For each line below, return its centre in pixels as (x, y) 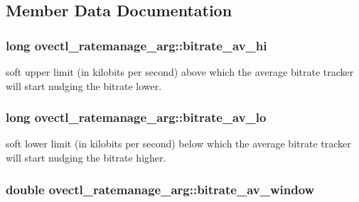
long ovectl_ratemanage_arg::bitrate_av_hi (136, 45)
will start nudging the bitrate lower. (84, 85)
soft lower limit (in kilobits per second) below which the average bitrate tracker (178, 144)
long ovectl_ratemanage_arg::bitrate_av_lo (136, 117)
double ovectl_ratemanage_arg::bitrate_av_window (160, 189)
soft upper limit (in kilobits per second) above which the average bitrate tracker (180, 72)
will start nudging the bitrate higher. (86, 157)
